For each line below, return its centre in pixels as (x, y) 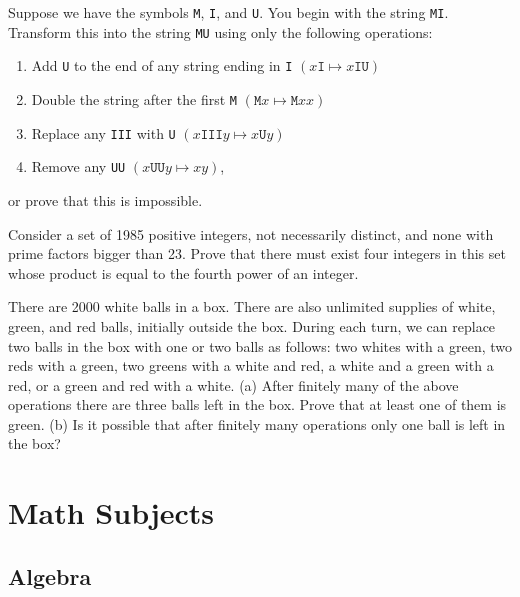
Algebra (50, 575)
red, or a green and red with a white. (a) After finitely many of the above (233, 384)
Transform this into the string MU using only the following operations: (220, 31)
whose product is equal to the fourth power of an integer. (183, 272)
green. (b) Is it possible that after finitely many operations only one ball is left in (257, 423)
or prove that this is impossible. (105, 199)
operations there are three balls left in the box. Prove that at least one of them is (257, 404)
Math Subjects (111, 512)
